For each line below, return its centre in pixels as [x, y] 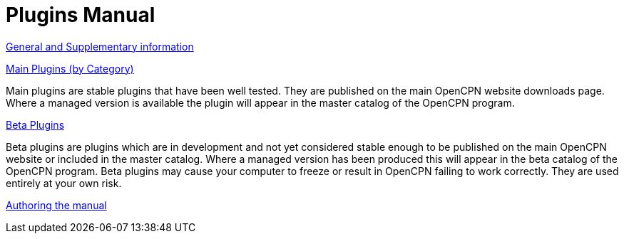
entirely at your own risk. [64, 183]
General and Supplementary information [100, 46]
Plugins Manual [81, 15]
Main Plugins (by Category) [70, 68]
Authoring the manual [56, 205]
